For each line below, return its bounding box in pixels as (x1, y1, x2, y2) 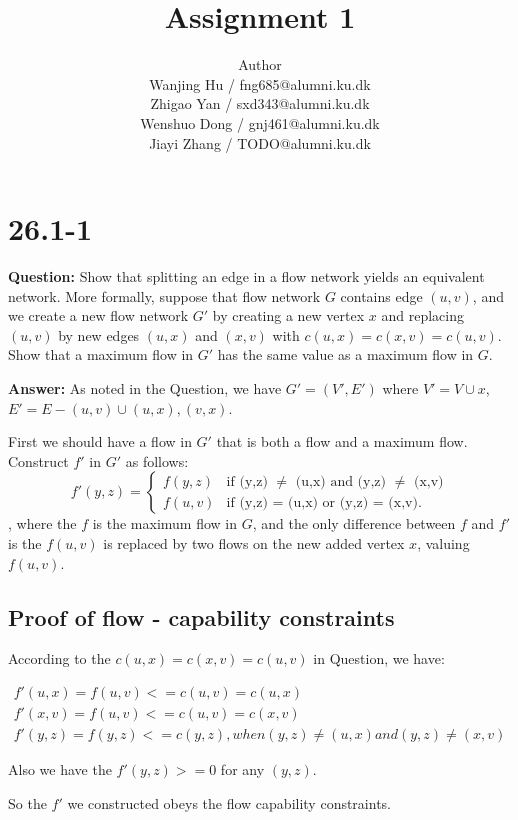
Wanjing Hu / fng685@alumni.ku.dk (149, 73, 371, 94)
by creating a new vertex (212, 305, 365, 326)
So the (8, 792, 47, 813)
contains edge (340, 285, 423, 306)
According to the (8, 648, 111, 669)
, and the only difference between (252, 513, 456, 534)
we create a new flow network (8, 305, 189, 326)
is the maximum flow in (92, 513, 238, 534)
